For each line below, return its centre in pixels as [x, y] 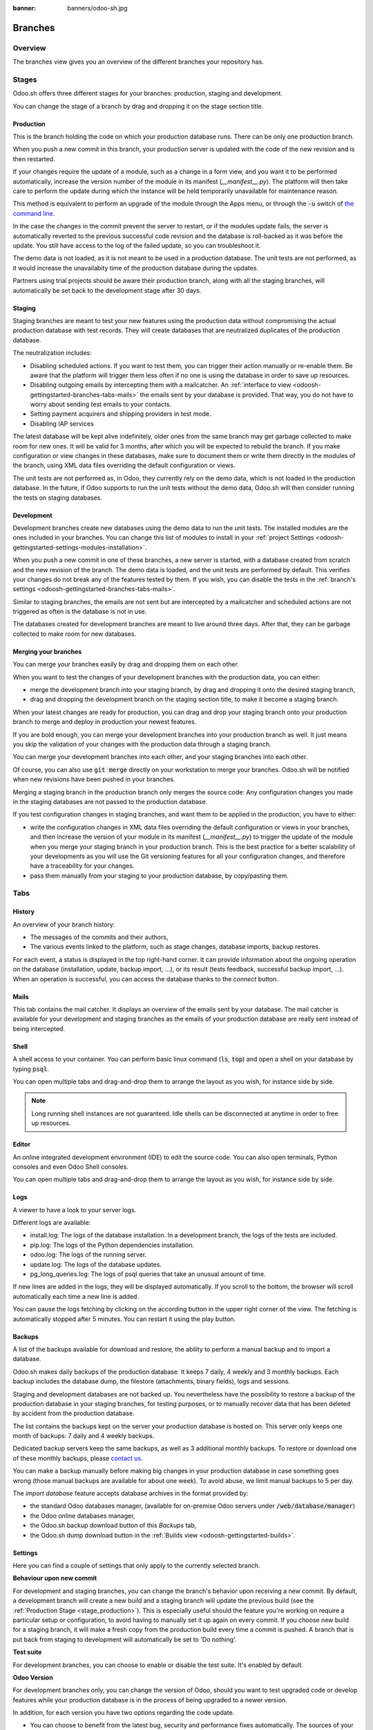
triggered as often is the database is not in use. [80, 612]
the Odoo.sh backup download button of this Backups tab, [113, 1525]
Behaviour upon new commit [55, 1578]
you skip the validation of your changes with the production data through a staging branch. [142, 744]
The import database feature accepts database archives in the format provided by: [131, 1493]
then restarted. [34, 158]
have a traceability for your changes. [82, 866]
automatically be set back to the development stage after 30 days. [107, 290]
